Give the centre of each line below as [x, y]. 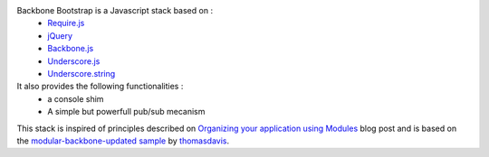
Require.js [66, 23]
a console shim [76, 98]
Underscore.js [74, 61]
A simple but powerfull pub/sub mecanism [126, 112]
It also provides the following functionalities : [100, 87]
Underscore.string [81, 73]
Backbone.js [71, 49]
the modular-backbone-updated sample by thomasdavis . [123, 141]
